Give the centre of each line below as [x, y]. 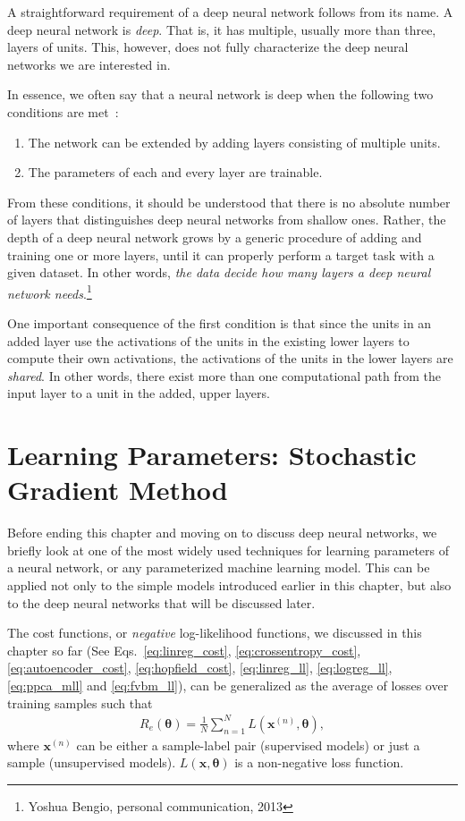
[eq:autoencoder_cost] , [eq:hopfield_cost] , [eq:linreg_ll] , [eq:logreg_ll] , [200, 668]
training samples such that [80, 703]
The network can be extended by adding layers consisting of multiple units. [234, 142]
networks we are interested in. [89, 64]
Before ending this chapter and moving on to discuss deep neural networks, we [222, 533]
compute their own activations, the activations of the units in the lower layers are [230, 358]
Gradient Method [118, 490]
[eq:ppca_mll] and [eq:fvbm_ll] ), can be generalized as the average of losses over [228, 685]
